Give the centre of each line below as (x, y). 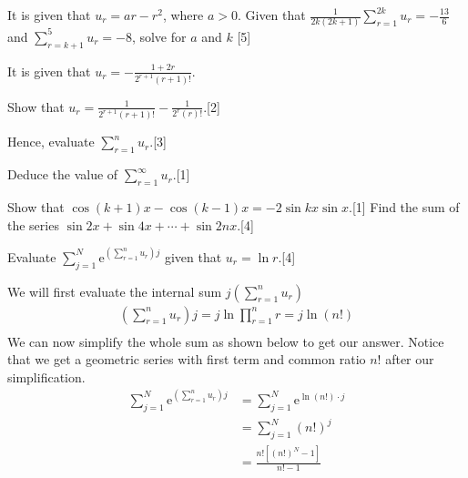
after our (410, 359)
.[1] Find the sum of (404, 207)
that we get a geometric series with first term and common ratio (187, 359)
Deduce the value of (63, 174)
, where (183, 15)
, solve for (159, 36)
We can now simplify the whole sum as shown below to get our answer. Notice (226, 341)
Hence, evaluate (51, 142)
